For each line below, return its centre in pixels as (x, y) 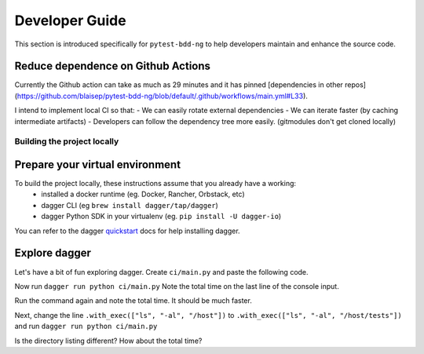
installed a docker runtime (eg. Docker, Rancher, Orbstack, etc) (143, 194)
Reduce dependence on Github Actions (113, 66)
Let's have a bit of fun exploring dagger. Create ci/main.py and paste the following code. (162, 272)
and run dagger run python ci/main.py (86, 327)
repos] (355, 85)
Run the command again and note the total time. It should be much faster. (133, 301)
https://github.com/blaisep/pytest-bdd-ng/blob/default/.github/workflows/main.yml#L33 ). (162, 96)
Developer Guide (70, 20)
